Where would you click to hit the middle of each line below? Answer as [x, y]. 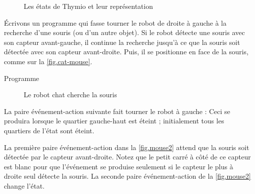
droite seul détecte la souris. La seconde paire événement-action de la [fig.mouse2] [127, 176]
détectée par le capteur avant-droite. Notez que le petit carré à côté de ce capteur [127, 157]
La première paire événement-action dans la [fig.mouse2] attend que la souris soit [127, 147]
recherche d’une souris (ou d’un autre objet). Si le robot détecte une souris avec [125, 32]
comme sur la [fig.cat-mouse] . [48, 61]
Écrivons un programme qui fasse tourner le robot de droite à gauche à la [115, 22]
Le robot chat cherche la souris [70, 95]
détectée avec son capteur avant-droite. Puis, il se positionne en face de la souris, [126, 52]
